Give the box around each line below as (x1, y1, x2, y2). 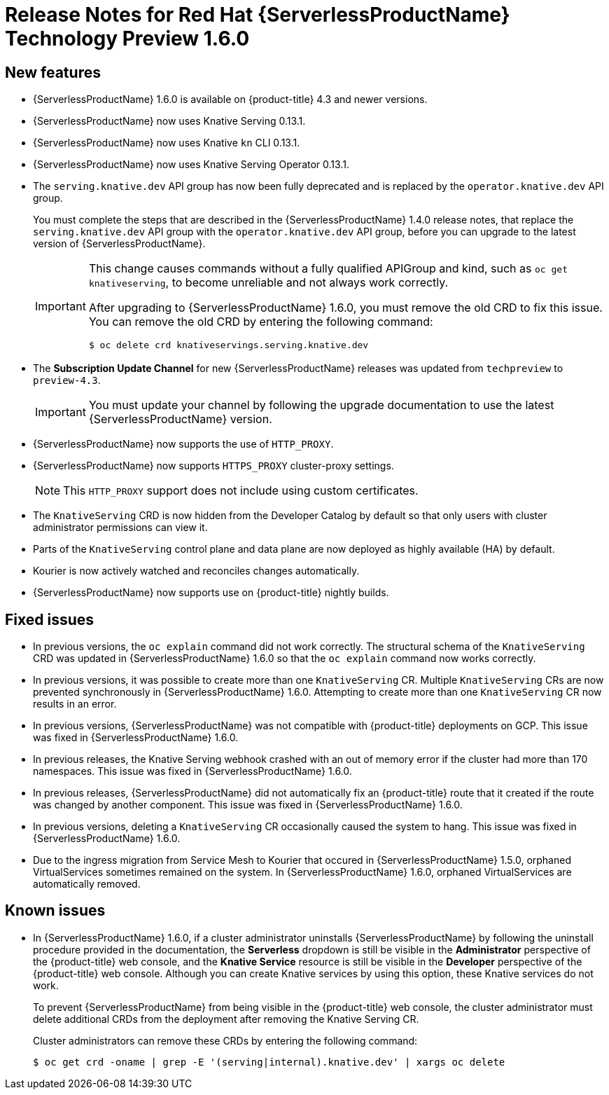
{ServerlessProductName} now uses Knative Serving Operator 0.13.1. (33, 158, 349, 171)
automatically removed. (33, 878, 141, 890)
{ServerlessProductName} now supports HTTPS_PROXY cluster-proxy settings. (33, 460, 394, 472)
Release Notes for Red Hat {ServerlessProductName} (5, 3, 510, 27)
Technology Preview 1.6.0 (5, 27, 250, 50)
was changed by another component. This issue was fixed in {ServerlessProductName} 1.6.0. (33, 799, 463, 811)
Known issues (5, 902, 106, 920)
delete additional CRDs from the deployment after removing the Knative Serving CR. (33, 1012, 419, 1025)
